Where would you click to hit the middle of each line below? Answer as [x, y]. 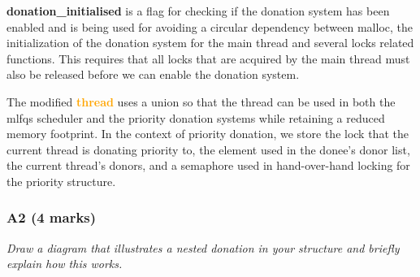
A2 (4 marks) [52, 217]
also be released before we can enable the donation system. [153, 74]
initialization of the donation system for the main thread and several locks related [210, 43]
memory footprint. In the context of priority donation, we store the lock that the [208, 134]
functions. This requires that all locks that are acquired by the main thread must [208, 58]
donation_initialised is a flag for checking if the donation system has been [198, 11]
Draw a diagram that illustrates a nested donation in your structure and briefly [203, 247]
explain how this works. [65, 264]
